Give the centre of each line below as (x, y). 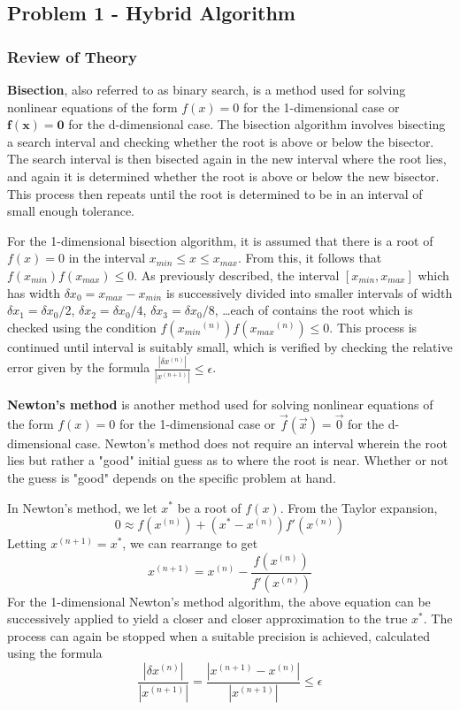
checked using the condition (82, 327)
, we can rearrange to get (190, 543)
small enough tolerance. (71, 211)
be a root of (209, 507)
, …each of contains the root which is (314, 310)
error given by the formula (79, 367)
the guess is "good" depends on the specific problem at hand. (172, 477)
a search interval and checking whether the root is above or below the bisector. (221, 141)
